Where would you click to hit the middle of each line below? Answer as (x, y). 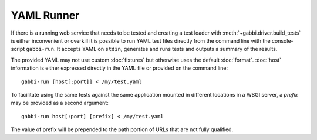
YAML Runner (45, 15)
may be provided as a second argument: (60, 103)
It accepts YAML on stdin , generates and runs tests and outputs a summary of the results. (167, 49)
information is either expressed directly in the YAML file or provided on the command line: (119, 68)
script (18, 49)
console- (282, 40)
